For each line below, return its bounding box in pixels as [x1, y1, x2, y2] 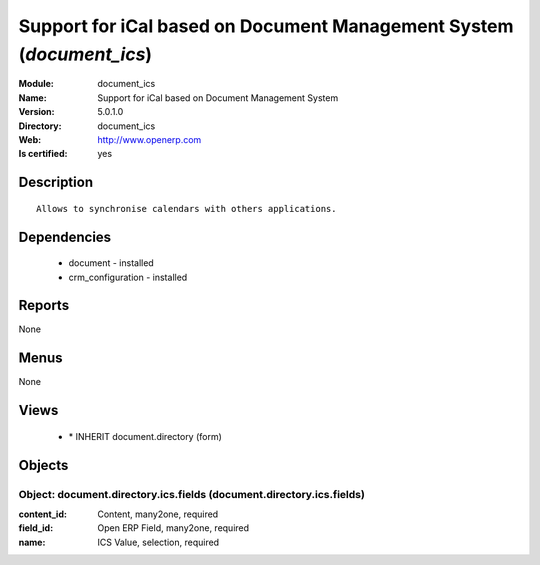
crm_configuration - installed [68, 271, 188, 283]
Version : [18, 106, 55, 118]
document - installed [68, 257, 154, 269]
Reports [18, 297, 70, 314]
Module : [18, 78, 54, 90]
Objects [18, 456, 69, 474]
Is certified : [18, 148, 68, 160]
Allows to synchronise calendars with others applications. [36, 203, 337, 214]
